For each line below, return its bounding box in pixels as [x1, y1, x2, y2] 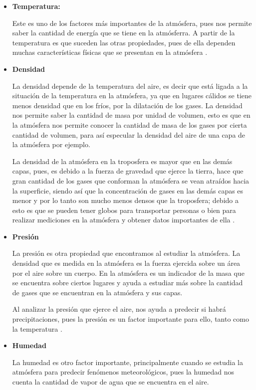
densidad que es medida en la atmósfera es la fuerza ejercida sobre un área [12, 258, 241, 268]
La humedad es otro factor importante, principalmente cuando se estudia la [12, 357, 243, 367]
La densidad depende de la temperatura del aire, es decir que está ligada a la [12, 80, 248, 91]
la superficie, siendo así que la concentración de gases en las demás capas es [12, 185, 244, 195]
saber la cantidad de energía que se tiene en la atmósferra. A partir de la [12, 27, 235, 38]
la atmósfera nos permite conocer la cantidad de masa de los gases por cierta [12, 119, 247, 130]
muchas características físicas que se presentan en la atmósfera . [12, 47, 208, 57]
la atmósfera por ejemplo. [12, 139, 90, 150]
